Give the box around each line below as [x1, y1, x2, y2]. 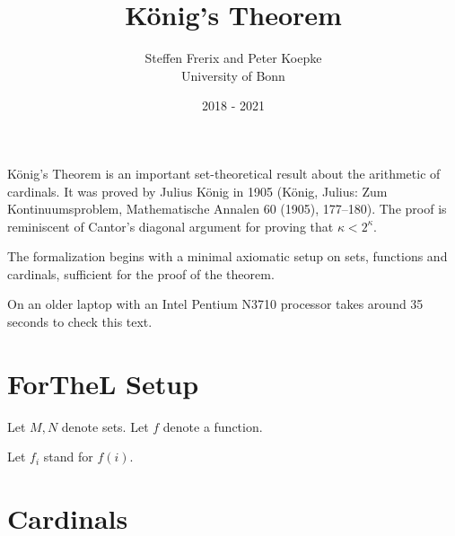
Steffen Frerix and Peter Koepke [144, 48, 322, 67]
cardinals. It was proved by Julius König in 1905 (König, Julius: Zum [7, 181, 388, 200]
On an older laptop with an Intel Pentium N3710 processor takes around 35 [7, 294, 424, 313]
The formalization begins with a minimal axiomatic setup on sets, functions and [7, 247, 448, 266]
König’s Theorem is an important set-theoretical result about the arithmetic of [7, 163, 441, 182]
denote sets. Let [61, 417, 149, 435]
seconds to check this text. [7, 312, 153, 331]
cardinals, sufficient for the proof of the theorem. [7, 264, 275, 283]
